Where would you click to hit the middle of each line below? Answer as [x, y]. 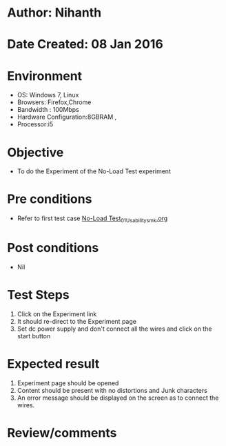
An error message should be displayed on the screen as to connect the [118, 398]
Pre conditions [50, 199]
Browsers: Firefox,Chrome [54, 102]
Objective [35, 152]
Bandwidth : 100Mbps [48, 110]
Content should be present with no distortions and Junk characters [112, 390]
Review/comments [62, 433]
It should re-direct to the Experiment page [76, 321]
